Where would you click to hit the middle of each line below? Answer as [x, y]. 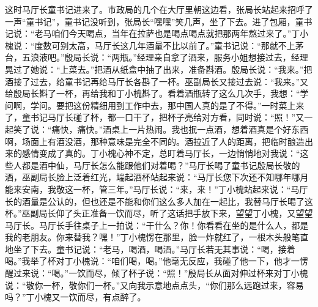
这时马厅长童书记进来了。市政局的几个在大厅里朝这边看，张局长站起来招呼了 [159, 9]
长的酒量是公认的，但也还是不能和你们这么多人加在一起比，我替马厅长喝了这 [159, 201]
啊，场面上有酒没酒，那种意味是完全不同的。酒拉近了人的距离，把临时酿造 [155, 141]
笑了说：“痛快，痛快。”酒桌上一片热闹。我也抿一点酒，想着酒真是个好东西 [161, 129]
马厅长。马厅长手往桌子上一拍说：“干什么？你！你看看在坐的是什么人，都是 [157, 225]
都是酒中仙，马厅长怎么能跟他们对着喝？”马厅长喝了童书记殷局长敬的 [161, 165]
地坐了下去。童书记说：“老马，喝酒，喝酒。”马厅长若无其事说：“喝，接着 [150, 249]
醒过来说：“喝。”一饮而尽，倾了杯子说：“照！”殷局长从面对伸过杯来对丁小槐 [157, 273]
